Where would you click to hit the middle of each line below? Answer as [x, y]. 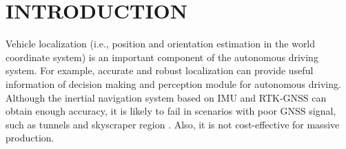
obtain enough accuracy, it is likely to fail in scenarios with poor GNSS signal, [171, 111]
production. [30, 138]
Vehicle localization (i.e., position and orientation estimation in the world [161, 44]
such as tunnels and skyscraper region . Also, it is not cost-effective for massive [173, 124]
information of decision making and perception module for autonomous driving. [173, 83]
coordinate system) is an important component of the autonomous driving [162, 57]
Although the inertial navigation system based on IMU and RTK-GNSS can [166, 97]
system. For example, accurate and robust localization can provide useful [160, 70]
